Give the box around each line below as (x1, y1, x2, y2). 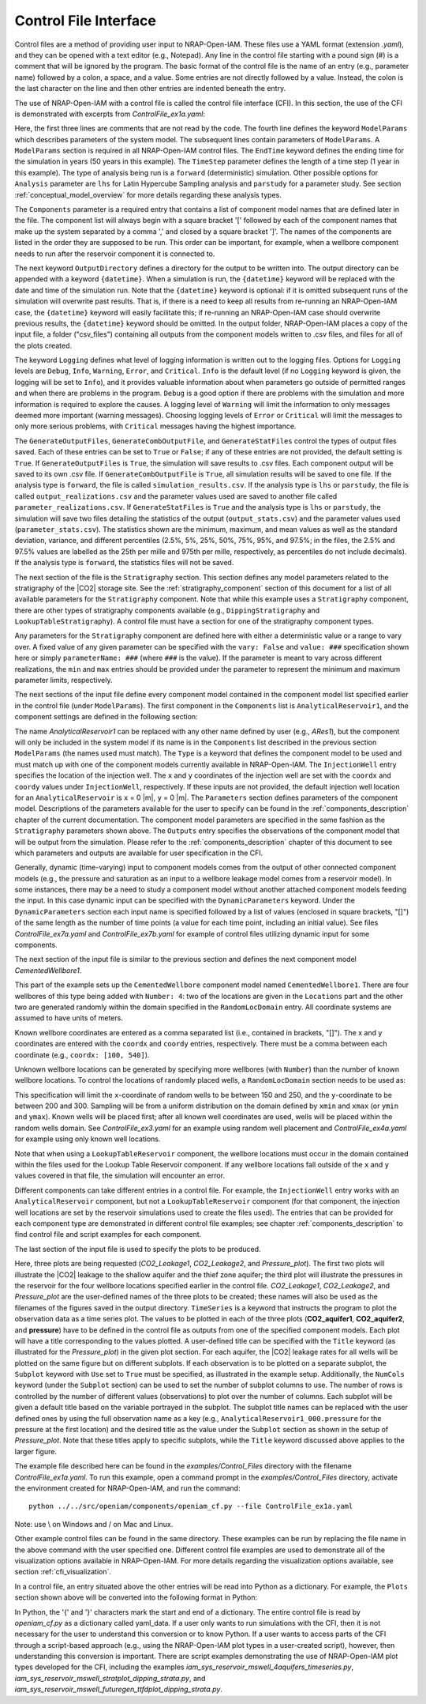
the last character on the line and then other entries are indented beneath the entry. (14, 84, 286, 93)
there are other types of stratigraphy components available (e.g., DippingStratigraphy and (14, 605, 319, 615)
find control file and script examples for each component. (14, 1230, 202, 1239)
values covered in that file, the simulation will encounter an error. (14, 1171, 225, 1181)
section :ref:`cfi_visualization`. (14, 1567, 112, 1577)
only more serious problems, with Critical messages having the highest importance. (14, 421, 297, 431)
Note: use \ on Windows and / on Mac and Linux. (14, 1519, 174, 1529)
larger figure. (14, 1446, 57, 1456)
